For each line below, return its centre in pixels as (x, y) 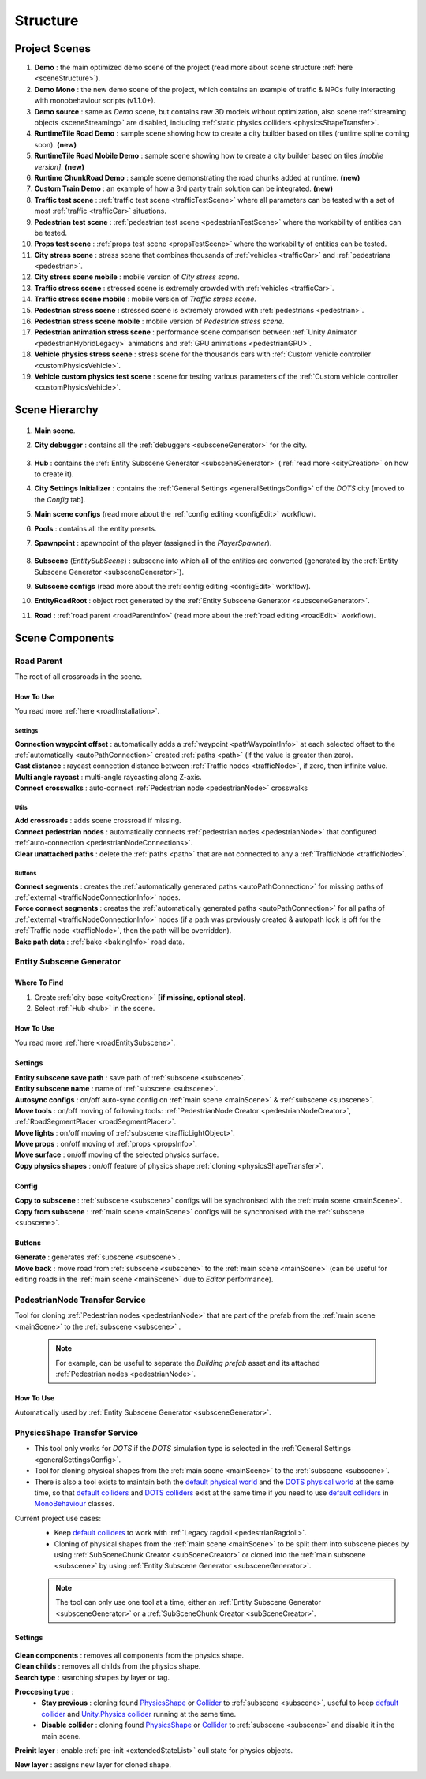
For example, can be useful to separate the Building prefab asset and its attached (188, 1363)
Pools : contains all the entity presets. (95, 528)
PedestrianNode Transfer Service (80, 1300)
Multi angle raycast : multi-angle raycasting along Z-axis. (108, 777)
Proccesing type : (44, 1692)
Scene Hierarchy (56, 410)
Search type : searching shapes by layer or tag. (92, 1677)
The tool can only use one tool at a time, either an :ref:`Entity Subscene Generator (188, 1602)
